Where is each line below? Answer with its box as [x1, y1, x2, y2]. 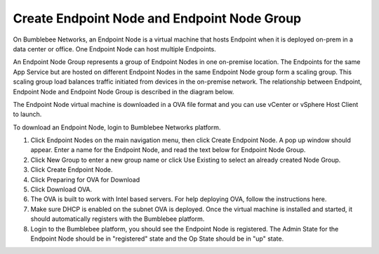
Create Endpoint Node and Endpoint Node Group [13, 11, 302, 26]
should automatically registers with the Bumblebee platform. [30, 215, 205, 223]
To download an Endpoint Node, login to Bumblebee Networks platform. [13, 123, 221, 132]
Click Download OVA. [30, 185, 93, 193]
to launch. [13, 110, 42, 119]
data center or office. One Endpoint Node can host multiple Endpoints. [13, 44, 217, 53]
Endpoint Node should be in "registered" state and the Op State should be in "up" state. [30, 234, 284, 243]
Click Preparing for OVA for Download [30, 175, 140, 184]
